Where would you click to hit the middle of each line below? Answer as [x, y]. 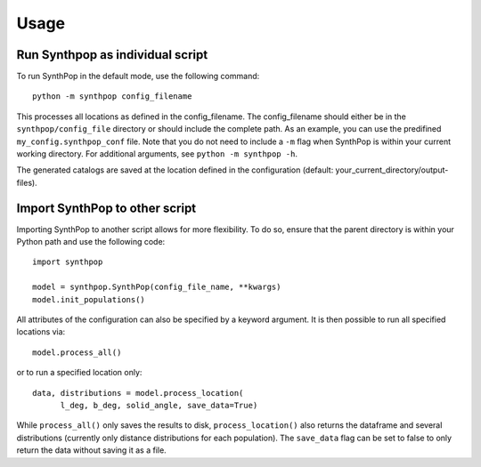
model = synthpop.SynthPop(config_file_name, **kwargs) [157, 287]
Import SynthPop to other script [106, 208]
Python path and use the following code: [91, 242]
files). [27, 182]
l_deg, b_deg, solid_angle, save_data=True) [159, 405]
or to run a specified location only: [79, 373]
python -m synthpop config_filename [112, 97]
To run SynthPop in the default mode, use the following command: [138, 76]
